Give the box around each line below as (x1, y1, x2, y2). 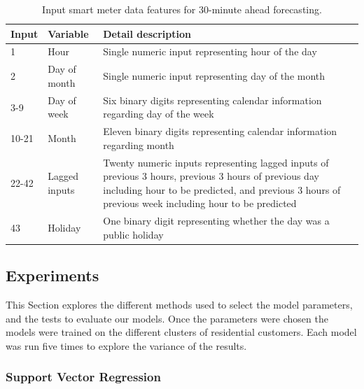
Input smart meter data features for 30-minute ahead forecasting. (42, 2, 322, 16)
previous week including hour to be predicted (103, 196, 297, 211)
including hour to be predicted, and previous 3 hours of (103, 182, 341, 197)
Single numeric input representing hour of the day (103, 44, 317, 59)
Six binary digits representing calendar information (103, 92, 322, 107)
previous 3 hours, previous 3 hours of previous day (103, 169, 319, 183)
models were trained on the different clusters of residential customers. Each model (6, 325, 357, 339)
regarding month (103, 137, 174, 152)
